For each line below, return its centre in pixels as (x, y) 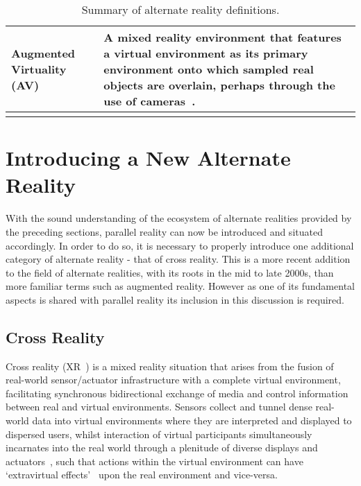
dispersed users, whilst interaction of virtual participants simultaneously (159, 434)
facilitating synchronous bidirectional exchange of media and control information (177, 393)
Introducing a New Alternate (148, 158)
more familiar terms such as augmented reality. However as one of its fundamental (180, 286)
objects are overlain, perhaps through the (219, 85)
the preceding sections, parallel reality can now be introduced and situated (164, 231)
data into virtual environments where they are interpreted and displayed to (192, 420)
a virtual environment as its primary (206, 53)
